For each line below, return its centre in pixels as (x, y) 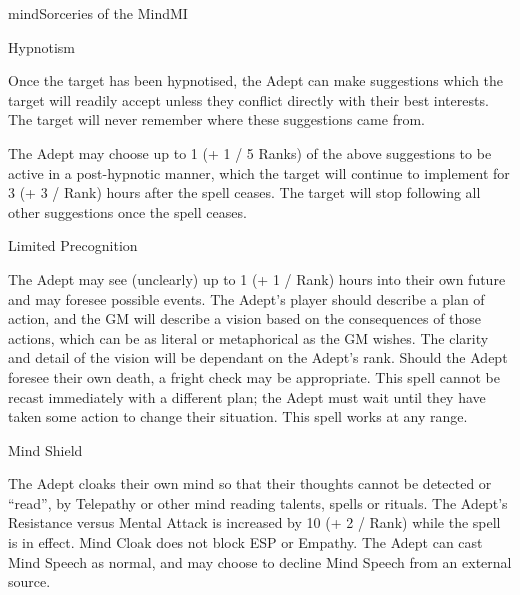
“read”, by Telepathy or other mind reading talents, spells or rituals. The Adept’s (258, 502)
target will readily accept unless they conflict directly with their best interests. (248, 99)
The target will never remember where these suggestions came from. (216, 119)
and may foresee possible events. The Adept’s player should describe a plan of (246, 298)
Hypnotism (41, 46)
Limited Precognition (73, 245)
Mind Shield (45, 449)
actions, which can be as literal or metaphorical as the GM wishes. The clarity (248, 337)
